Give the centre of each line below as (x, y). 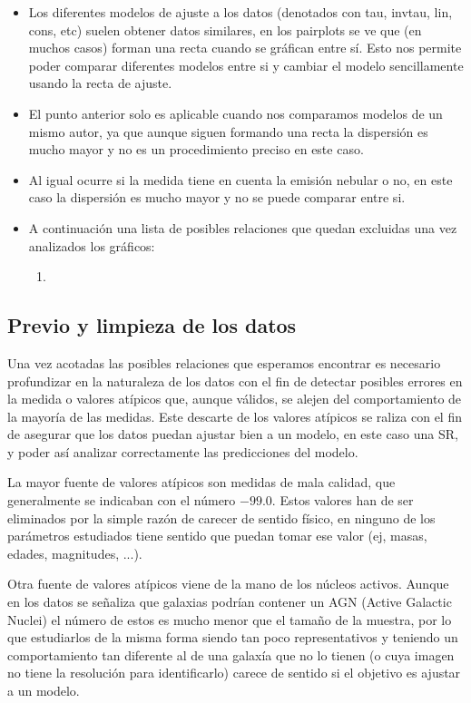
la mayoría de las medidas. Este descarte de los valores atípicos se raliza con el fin (235, 416)
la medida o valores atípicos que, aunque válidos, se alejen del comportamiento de (235, 399)
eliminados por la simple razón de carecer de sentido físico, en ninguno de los (221, 517)
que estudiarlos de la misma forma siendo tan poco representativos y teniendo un (233, 637)
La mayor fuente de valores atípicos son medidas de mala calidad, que (201, 482)
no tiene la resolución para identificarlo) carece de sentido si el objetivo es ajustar (234, 673)
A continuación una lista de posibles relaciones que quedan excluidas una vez (243, 227)
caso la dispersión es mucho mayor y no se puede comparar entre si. (217, 197)
